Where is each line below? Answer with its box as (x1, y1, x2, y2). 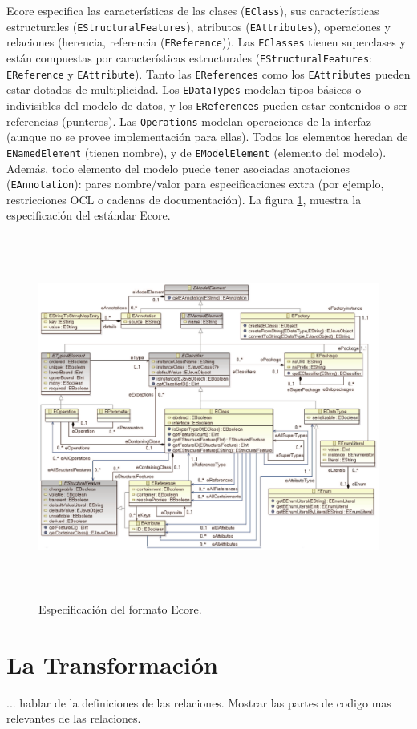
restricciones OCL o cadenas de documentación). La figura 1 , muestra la (6, 191, 362, 207)
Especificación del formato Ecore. (38, 601, 202, 618)
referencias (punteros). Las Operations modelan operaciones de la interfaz (6, 112, 371, 129)
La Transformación (6, 647, 218, 680)
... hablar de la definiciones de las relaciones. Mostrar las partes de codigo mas (6, 694, 391, 711)
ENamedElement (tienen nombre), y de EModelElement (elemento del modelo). (6, 143, 387, 160)
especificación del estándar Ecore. (6, 207, 171, 224)
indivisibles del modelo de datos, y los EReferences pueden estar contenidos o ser (6, 96, 408, 113)
